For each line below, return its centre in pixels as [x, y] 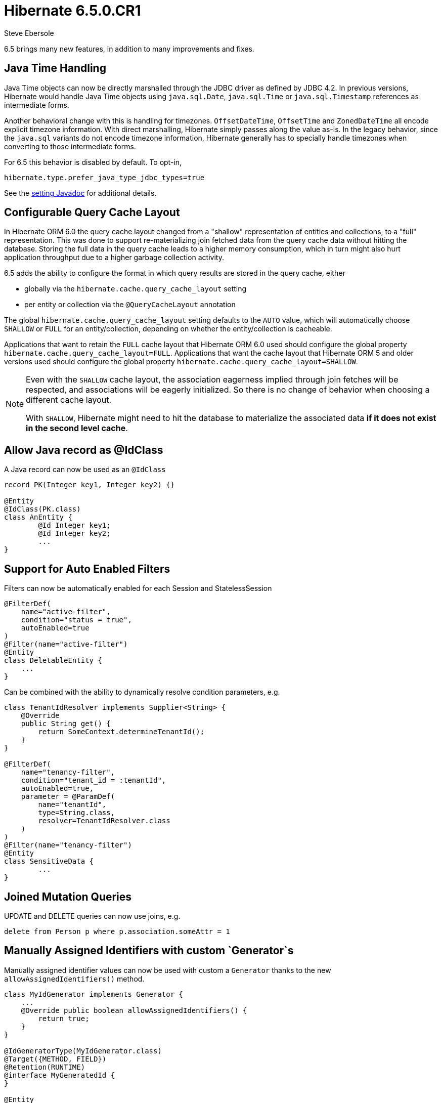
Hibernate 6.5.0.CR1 [73, 11]
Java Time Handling [55, 68]
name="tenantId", [72, 805]
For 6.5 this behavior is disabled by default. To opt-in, [93, 162]
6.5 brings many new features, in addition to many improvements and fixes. [129, 49]
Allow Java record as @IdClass [84, 450]
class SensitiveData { [49, 861]
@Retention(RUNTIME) [45, 1067]
